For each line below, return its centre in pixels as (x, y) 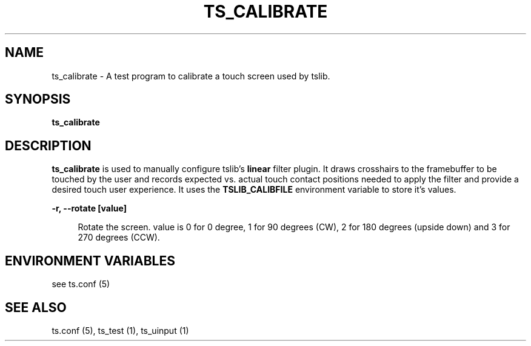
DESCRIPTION (48, 145)
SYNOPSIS (38, 99)
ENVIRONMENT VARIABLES (90, 261)
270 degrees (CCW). (119, 238)
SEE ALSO (36, 307)
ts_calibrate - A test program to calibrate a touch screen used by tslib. (191, 76)
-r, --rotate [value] (89, 208)
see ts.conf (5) (81, 284)
